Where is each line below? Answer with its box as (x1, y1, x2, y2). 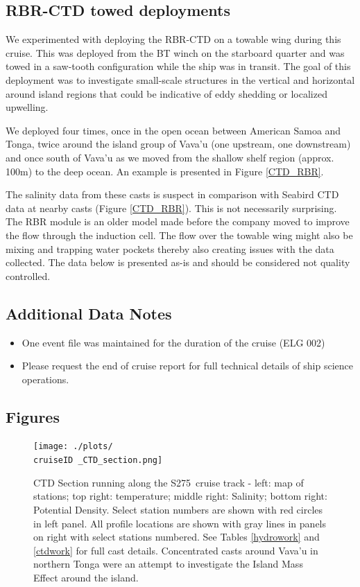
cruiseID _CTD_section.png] (33, 455, 163, 466)
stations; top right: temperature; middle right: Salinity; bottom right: (33, 489, 327, 503)
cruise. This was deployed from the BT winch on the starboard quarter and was (6, 45, 345, 60)
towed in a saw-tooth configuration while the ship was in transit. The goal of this (6, 59, 351, 73)
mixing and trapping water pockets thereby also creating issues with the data (6, 241, 334, 256)
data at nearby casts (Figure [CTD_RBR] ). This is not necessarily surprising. (6, 200, 337, 215)
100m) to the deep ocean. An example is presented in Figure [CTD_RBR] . (6, 164, 324, 178)
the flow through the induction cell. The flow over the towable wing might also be (6, 227, 353, 242)
